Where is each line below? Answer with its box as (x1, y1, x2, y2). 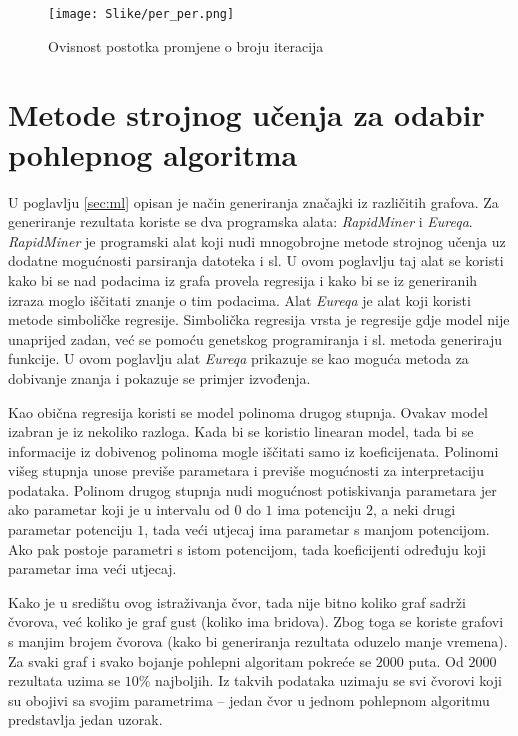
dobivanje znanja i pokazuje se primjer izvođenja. (8, 367, 311, 388)
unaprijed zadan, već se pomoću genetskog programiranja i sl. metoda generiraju (8, 328, 502, 349)
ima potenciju (277, 499, 362, 520)
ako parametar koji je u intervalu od (8, 499, 230, 520)
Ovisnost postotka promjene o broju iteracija (48, 35, 324, 56)
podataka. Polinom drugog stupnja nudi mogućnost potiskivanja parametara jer (8, 479, 497, 500)
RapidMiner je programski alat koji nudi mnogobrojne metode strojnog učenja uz (8, 230, 506, 251)
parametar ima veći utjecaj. (8, 558, 177, 579)
